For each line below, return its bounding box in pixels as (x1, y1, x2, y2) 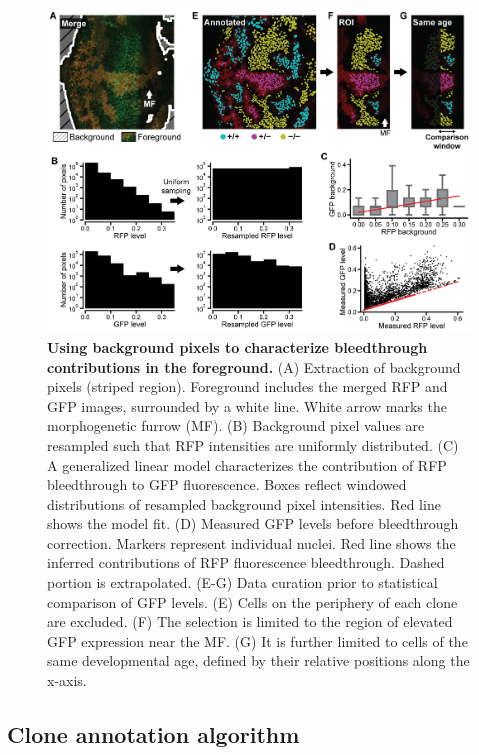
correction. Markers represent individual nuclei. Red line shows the (47, 532, 456, 553)
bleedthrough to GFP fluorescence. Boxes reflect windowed (47, 474, 407, 495)
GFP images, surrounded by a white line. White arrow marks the (47, 395, 447, 416)
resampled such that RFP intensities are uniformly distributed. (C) (47, 434, 459, 455)
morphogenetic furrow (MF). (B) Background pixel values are (47, 415, 425, 436)
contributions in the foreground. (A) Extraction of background (47, 356, 461, 377)
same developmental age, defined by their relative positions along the (47, 650, 470, 671)
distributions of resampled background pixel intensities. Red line (47, 493, 441, 514)
